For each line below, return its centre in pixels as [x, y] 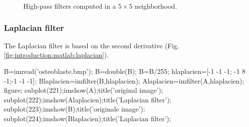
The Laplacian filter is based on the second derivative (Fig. [92, 45]
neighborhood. [156, 6]
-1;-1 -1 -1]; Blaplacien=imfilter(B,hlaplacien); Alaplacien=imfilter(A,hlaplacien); [124, 80]
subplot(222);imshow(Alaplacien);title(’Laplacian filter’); [88, 99]
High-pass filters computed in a [70, 6]
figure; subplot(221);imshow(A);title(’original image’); [84, 90]
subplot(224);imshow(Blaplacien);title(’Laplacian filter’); [88, 118]
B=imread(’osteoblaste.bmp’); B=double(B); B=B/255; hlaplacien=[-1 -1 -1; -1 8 [125, 71]
